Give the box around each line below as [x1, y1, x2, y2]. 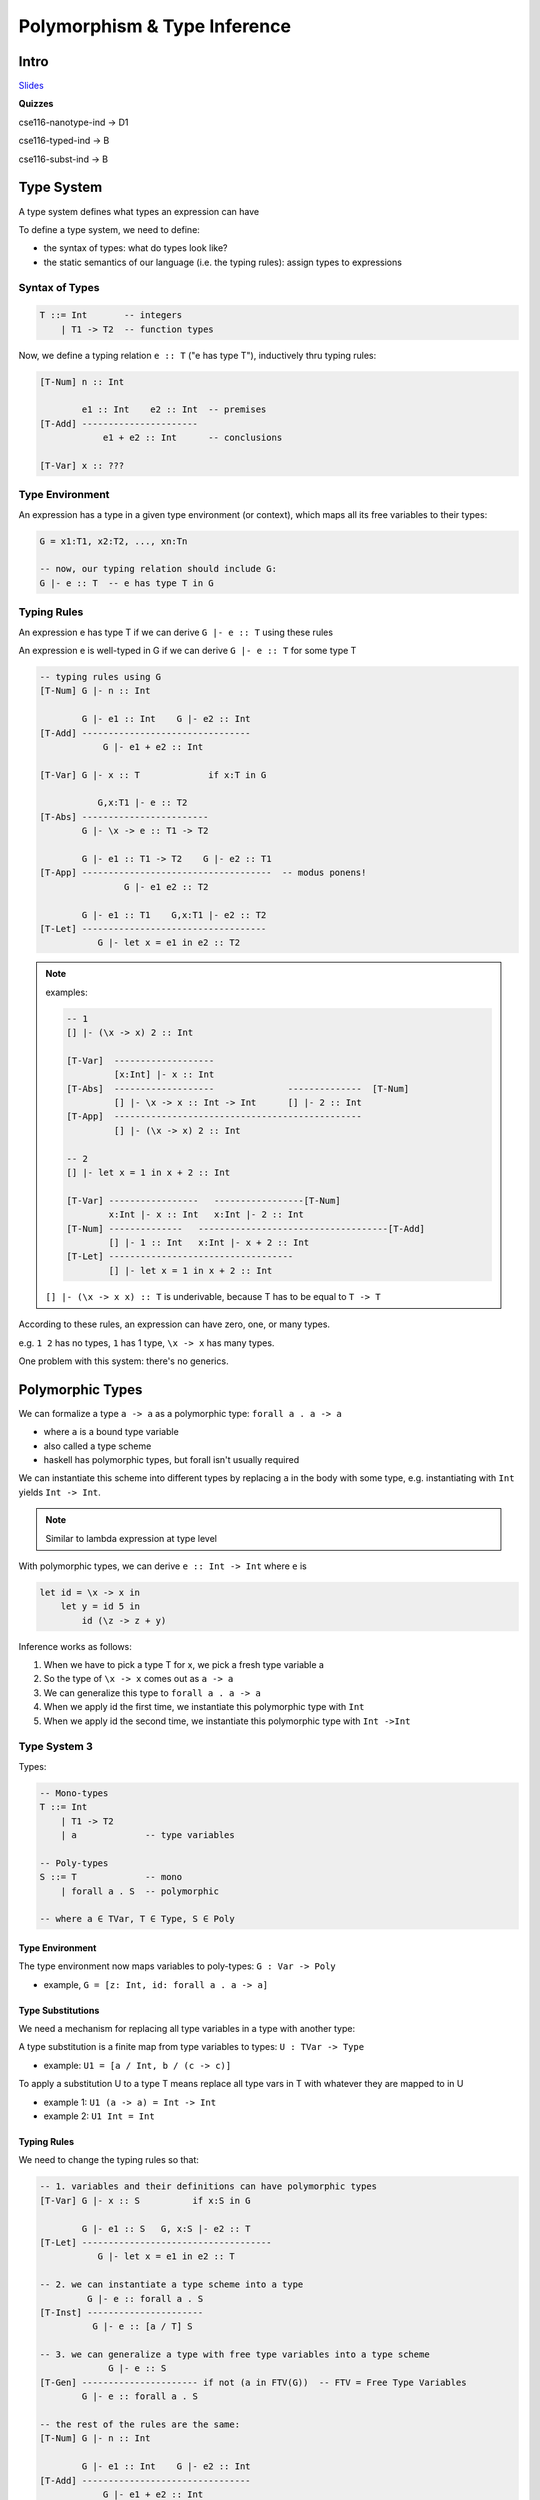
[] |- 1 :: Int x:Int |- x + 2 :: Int [108, 1236, 310, 1248]
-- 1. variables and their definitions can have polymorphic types [39, 2181, 378, 2192]
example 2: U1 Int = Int [43, 2110, 155, 2122]
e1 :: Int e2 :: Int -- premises [81, 404, 267, 415]
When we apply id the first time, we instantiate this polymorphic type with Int [43, 1701, 365, 1713]
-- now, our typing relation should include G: [39, 563, 277, 575]
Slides [18, 80, 44, 92]
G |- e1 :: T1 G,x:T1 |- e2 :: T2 [81, 909, 267, 920]
